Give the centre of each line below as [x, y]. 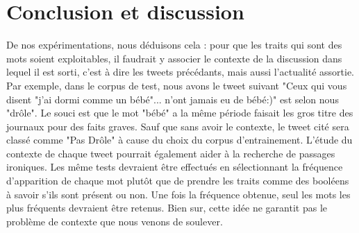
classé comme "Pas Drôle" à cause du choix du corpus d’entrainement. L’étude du [179, 140]
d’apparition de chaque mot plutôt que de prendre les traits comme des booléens [178, 181]
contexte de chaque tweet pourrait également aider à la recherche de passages [171, 153]
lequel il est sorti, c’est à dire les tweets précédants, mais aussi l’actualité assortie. [181, 72]
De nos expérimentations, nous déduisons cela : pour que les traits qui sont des [174, 45]
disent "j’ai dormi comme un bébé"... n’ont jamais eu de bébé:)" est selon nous [173, 99]
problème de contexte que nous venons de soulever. [115, 221]
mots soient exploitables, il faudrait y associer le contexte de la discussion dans [174, 58]
